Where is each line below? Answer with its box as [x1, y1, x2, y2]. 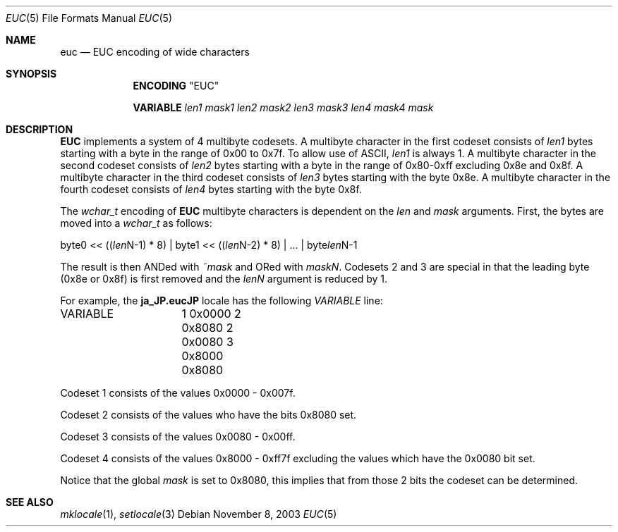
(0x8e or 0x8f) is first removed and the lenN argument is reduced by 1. [60, 273, 388, 285]
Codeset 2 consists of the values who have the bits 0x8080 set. [60, 409, 357, 421]
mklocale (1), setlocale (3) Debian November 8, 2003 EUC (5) [60, 508, 337, 520]
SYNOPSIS [6, 68, 57, 80]
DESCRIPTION [6, 123, 73, 135]
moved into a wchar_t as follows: [60, 217, 212, 229]
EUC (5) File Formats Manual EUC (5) [6, 12, 172, 24]
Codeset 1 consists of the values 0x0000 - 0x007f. [60, 387, 296, 399]
